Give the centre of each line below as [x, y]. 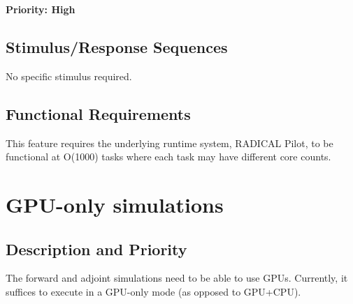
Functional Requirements [98, 113]
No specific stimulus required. [69, 76]
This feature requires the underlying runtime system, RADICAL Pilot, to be [170, 143]
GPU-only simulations [115, 204]
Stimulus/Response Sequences [117, 46]
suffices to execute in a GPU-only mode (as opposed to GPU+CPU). [153, 291]
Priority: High [41, 9]
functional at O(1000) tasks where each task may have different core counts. [168, 157]
